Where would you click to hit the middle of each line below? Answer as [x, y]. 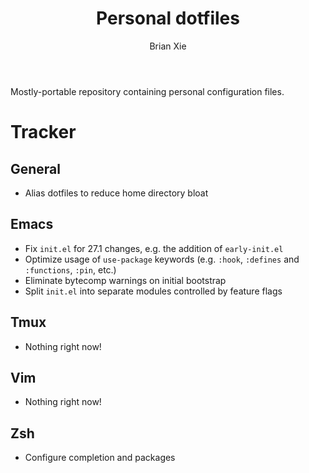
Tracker [43, 132]
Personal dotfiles [168, 18]
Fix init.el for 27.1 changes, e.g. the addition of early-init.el [154, 248]
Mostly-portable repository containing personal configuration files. [147, 91]
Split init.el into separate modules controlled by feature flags [153, 291]
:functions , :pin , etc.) [70, 269]
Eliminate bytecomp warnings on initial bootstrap [125, 280]
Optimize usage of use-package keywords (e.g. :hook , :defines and [162, 259]
